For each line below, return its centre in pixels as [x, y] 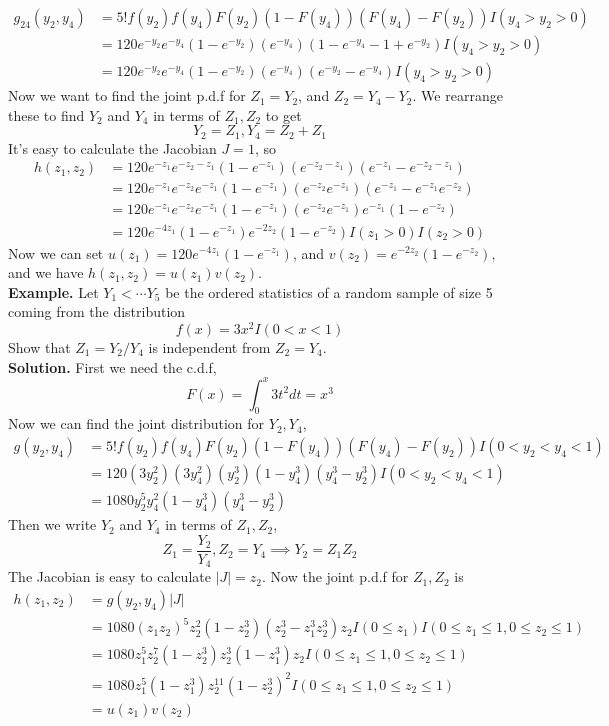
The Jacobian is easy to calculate [109, 576]
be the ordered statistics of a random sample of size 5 [329, 291]
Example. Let [53, 291]
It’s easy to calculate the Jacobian [112, 147]
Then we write [52, 524]
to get [283, 114]
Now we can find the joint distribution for [136, 423]
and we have [46, 272]
